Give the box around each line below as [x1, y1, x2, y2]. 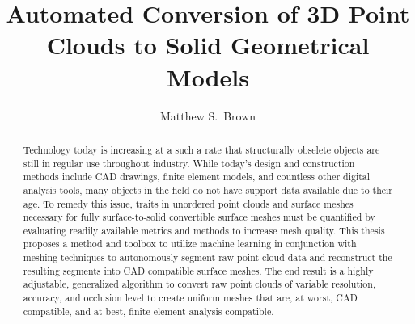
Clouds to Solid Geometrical [46, 28, 370, 61]
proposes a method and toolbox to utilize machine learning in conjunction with [23, 237, 357, 250]
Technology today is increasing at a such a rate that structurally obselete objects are [23, 142, 380, 156]
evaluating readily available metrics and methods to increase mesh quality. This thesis [23, 223, 385, 237]
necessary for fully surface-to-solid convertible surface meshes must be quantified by [23, 210, 375, 224]
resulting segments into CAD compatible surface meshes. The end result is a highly [23, 263, 374, 277]
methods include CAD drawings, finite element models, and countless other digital [23, 170, 371, 183]
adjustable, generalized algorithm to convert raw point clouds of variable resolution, [23, 277, 376, 291]
